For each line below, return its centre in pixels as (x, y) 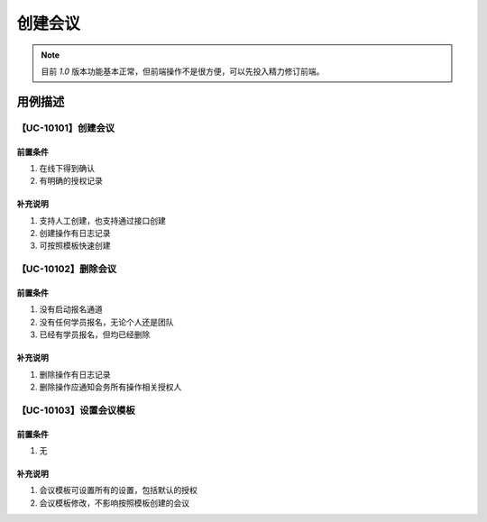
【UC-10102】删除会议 (67, 269)
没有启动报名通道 (71, 309)
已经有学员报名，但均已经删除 (95, 334)
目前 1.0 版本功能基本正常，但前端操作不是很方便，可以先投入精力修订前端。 (183, 71)
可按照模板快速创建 (75, 246)
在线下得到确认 (67, 168)
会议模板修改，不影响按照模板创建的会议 (114, 503)
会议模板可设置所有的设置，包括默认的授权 (118, 490)
